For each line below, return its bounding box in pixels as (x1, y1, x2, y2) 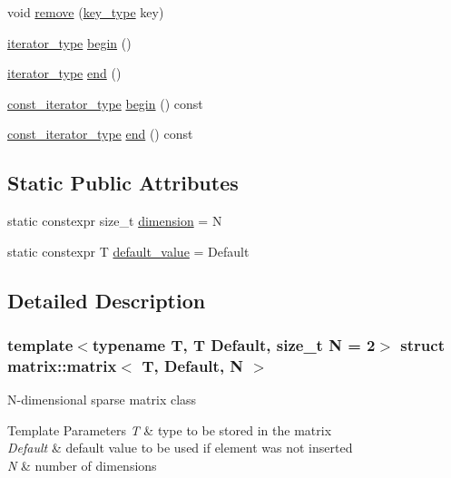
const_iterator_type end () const (7, 124, 193, 143)
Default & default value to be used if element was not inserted (7, 438, 353, 457)
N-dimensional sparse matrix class (7, 390, 197, 409)
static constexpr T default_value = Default (7, 241, 250, 260)
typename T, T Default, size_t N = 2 (92, 334, 376, 356)
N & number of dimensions (7, 456, 157, 475)
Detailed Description (7, 286, 206, 314)
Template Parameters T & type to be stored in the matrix (7, 420, 332, 439)
